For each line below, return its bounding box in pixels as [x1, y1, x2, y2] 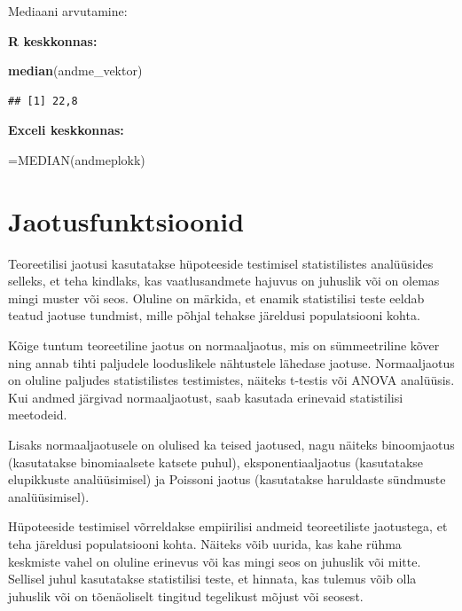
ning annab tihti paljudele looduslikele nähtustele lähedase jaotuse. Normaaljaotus [8, 353, 455, 372]
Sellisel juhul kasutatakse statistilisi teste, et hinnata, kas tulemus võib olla [8, 569, 417, 588]
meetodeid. [8, 405, 67, 424]
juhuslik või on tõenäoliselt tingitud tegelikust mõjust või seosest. [8, 586, 364, 605]
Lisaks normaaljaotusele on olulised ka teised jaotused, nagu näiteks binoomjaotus [8, 435, 455, 454]
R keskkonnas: [8, 31, 98, 50]
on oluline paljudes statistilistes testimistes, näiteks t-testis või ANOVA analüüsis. [8, 371, 455, 389]
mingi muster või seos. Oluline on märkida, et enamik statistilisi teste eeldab [8, 288, 425, 307]
